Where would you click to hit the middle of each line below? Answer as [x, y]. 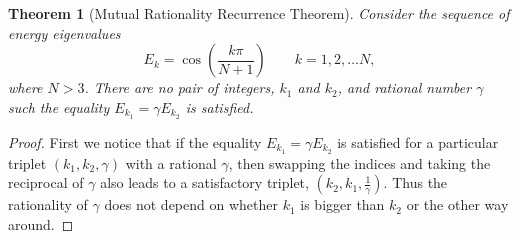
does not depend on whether [191, 204]
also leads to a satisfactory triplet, [204, 182]
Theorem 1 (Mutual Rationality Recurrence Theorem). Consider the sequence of [259, 13]
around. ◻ [41, 223]
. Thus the [415, 182]
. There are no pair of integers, [179, 87]
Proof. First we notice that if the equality [135, 141]
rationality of [48, 204]
